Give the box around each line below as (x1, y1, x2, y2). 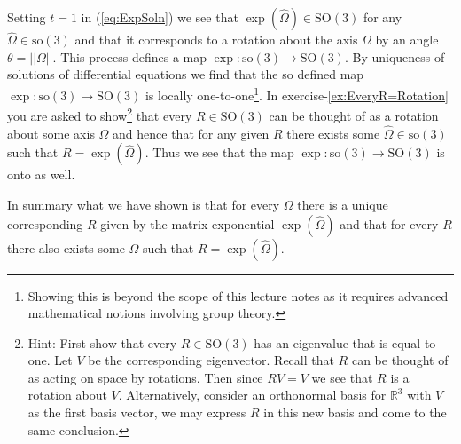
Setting (7, 8, 46, 26)
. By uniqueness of (344, 47, 445, 66)
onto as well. (7, 165, 75, 184)
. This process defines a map (52, 47, 207, 66)
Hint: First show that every (27, 333, 177, 352)
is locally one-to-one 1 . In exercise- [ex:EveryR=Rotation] (145, 83, 449, 104)
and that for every (340, 214, 439, 233)
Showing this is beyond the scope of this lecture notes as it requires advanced (27, 286, 449, 305)
